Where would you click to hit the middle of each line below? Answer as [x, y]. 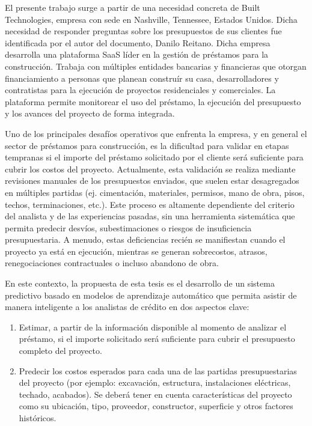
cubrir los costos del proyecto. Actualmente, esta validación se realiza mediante [150, 169]
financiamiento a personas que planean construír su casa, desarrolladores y [142, 78]
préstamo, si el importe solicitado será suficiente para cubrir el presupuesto [157, 339]
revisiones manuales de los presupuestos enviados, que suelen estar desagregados [152, 181]
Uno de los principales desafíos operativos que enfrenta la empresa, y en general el [156, 133]
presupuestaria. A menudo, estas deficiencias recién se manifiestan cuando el [145, 239]
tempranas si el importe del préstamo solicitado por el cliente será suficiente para [154, 157]
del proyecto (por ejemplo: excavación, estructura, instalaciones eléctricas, [155, 382]
